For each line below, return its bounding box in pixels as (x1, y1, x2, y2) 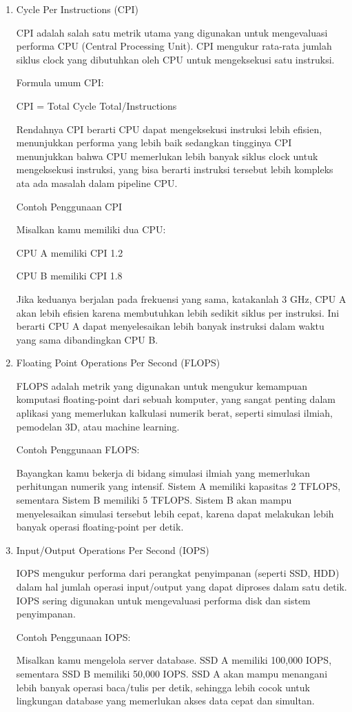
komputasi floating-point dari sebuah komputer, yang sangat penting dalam (16, 392, 335, 406)
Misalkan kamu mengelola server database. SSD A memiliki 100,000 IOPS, (16, 653, 332, 667)
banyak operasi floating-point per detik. (16, 520, 184, 534)
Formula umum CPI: (16, 75, 104, 90)
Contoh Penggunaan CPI (16, 199, 123, 213)
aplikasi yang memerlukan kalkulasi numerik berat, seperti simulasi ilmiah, (16, 406, 333, 420)
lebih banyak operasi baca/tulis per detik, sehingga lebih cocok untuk (16, 680, 310, 694)
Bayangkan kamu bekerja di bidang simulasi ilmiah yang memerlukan (16, 465, 311, 479)
